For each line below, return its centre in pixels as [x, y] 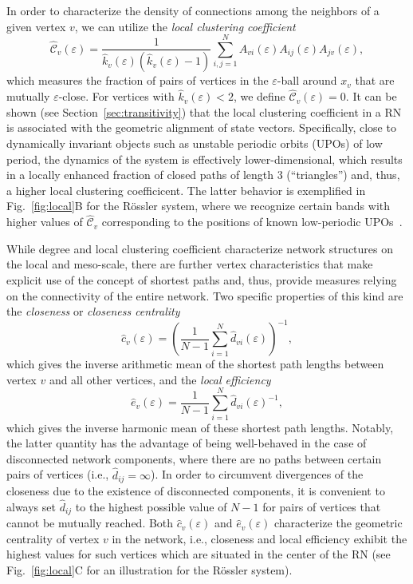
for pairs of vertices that [322, 506]
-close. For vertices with [116, 96]
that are [375, 80]
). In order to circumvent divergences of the [257, 474]
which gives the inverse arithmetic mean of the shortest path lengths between [195, 364]
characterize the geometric [338, 523]
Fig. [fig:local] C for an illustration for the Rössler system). [149, 570]
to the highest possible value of [151, 506]
